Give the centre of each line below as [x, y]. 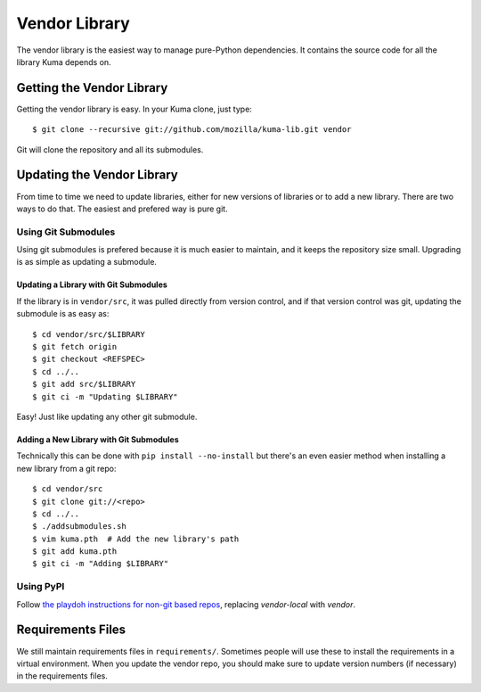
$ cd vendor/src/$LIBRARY [89, 334]
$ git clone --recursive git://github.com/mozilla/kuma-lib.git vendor [192, 130]
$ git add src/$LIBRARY [84, 384]
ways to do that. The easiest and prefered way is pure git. [122, 209]
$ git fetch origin [75, 347]
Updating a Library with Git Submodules [92, 284]
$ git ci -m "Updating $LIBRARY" [105, 396]
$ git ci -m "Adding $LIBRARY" [101, 564]
